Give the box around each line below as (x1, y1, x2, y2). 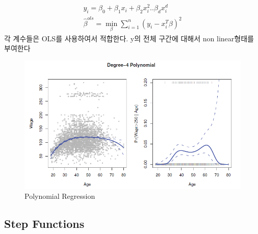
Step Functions (4, 216, 85, 231)
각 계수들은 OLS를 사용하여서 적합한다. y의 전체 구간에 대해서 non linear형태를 (4, 33, 254, 43)
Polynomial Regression (24, 191, 95, 201)
